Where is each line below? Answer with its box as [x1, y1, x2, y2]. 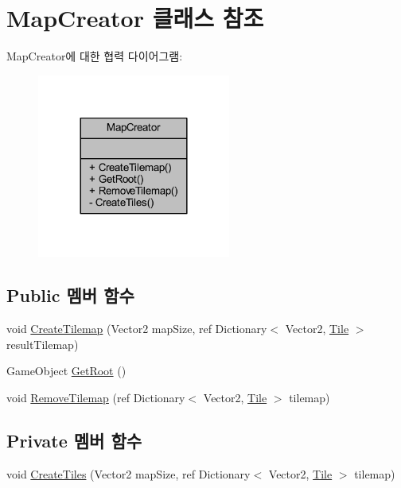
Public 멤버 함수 [6, 283, 134, 308]
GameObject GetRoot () [6, 362, 127, 379]
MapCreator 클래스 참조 [6, 2, 264, 34]
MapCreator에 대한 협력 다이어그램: [6, 48, 183, 64]
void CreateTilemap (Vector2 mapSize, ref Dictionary [6, 320, 267, 336]
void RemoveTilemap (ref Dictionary [6, 389, 185, 405]
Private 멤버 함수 [6, 428, 142, 452]
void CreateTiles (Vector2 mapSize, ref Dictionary [6, 465, 251, 482]
